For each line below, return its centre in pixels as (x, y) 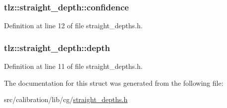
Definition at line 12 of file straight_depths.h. (73, 26)
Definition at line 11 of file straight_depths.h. (73, 66)
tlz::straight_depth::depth (57, 47)
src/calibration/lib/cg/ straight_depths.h (66, 99)
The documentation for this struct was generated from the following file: (114, 82)
